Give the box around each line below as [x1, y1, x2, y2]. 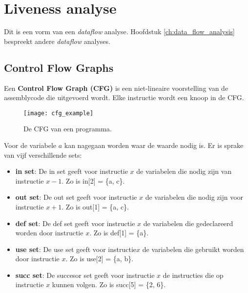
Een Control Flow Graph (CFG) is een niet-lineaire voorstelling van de [4, 83, 228, 93]
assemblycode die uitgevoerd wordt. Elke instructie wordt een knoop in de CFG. [4, 92, 244, 103]
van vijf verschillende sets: [4, 149, 82, 160]
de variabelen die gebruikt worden [142, 244, 244, 254]
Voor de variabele [4, 140, 57, 150]
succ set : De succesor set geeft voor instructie [15, 270, 155, 280]
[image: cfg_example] [23, 109, 94, 117]
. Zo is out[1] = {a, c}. [62, 201, 129, 211]
